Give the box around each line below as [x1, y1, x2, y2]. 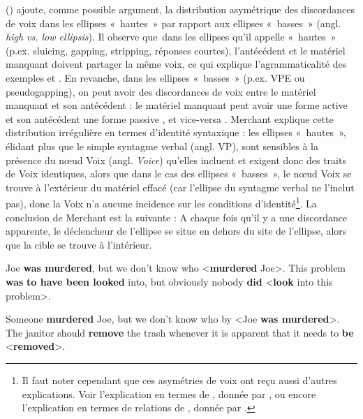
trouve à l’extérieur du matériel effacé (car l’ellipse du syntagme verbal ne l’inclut [6, 179, 355, 194]
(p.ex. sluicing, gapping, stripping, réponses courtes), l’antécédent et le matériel [6, 43, 346, 57]
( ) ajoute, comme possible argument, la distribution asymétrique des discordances [6, 2, 355, 16]
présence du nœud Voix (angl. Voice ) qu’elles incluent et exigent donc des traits [6, 152, 346, 167]
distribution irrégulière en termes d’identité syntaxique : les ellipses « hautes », [6, 125, 346, 140]
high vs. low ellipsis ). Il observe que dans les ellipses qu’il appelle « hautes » [6, 29, 336, 44]
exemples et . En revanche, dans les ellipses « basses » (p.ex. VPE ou [6, 70, 305, 84]
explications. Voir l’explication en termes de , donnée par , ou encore [22, 386, 316, 401]
